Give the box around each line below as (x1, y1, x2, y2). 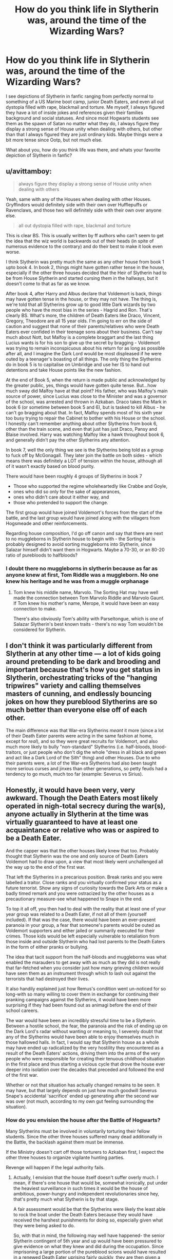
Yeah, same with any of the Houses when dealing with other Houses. (6, 196, 151, 202)
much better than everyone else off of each (6, 705, 147, 714)
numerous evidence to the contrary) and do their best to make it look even (6, 243, 163, 250)
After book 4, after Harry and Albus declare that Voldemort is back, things (6, 290, 162, 296)
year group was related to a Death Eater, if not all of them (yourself (6, 911, 147, 917)
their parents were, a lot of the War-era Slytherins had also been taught (6, 760, 157, 766)
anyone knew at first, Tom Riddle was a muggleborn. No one (6, 571, 159, 578)
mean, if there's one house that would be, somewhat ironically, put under (13, 1179, 168, 1186)
